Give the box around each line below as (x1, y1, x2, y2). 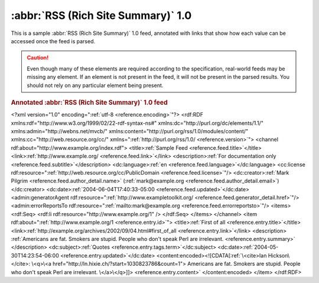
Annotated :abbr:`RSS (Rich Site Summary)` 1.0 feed (11, 98, 168, 107)
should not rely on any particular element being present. (27, 82, 164, 89)
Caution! (27, 54, 49, 62)
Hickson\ (268, 252, 290, 259)
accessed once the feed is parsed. (11, 37, 96, 44)
